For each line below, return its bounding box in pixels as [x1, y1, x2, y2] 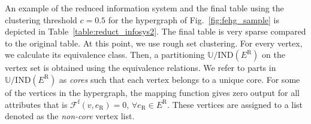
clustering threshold [5, 13, 77, 26]
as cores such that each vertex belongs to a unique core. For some [59, 73, 300, 85]
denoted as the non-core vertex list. [5, 110, 135, 122]
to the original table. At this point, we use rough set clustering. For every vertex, [5, 36, 303, 49]
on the [262, 48, 285, 61]
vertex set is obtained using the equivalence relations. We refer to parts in [5, 61, 276, 74]
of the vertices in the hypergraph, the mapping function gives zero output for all [5, 86, 300, 98]
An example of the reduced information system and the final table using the [5, 2, 284, 14]
